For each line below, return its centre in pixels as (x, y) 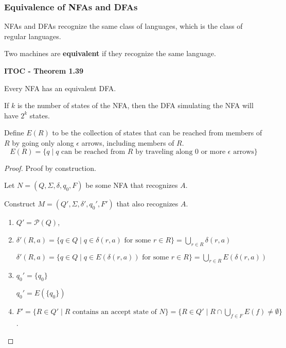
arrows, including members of (128, 142)
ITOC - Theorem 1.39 (44, 71)
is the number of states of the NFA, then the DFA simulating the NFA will (135, 105)
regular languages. (33, 36)
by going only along (43, 142)
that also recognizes (147, 204)
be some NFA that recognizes (132, 185)
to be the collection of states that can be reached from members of (157, 133)
